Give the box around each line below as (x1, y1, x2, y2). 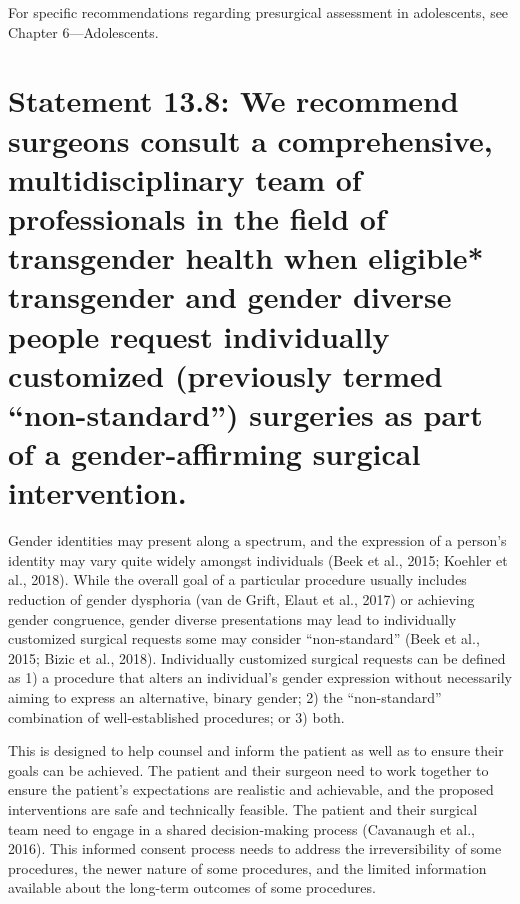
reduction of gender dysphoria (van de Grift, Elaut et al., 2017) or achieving (8, 588, 475, 609)
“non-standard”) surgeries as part (8, 393, 483, 434)
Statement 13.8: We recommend (8, 80, 459, 121)
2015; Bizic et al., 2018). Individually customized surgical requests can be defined (8, 647, 506, 668)
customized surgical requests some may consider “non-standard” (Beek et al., (8, 628, 480, 649)
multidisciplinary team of (8, 158, 362, 199)
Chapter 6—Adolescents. (8, 21, 159, 42)
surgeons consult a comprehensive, (8, 119, 493, 160)
